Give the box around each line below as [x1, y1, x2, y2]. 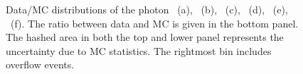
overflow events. [6, 57, 75, 72]
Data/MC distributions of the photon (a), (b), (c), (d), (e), [6, 2, 288, 16]
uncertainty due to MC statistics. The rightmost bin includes [6, 43, 272, 58]
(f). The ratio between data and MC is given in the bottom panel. [10, 16, 299, 30]
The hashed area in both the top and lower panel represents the [6, 30, 284, 44]
